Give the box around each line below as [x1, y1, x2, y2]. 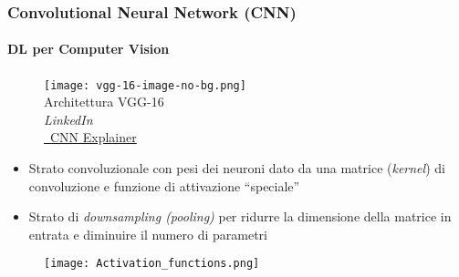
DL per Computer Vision [7, 39, 170, 58]
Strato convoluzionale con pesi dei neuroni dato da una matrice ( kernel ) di [28, 159, 445, 178]
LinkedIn [44, 109, 93, 128]
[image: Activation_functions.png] [44, 257, 260, 271]
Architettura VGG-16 [44, 92, 164, 111]
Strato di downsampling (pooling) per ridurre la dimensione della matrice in [28, 207, 452, 226]
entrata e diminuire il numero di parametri [28, 224, 267, 243]
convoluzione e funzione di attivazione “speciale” [28, 176, 300, 195]
